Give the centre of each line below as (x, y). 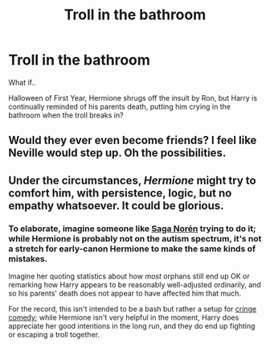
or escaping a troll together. (54, 335)
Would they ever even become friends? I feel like (133, 140)
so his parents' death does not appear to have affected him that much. (125, 293)
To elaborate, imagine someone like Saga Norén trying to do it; (132, 229)
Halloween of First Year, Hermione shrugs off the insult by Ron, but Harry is (133, 97)
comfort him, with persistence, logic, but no (120, 193)
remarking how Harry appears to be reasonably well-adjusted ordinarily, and (135, 285)
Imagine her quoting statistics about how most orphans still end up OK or (129, 276)
